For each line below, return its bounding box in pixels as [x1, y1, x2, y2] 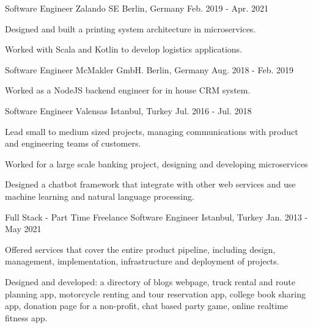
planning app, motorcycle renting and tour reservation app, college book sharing [5, 287, 306, 300]
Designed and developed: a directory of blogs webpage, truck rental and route [5, 275, 296, 288]
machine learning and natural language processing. [5, 189, 194, 202]
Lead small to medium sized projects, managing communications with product [5, 125, 298, 137]
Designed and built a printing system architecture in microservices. [5, 22, 256, 35]
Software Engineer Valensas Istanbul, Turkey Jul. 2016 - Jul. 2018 [5, 104, 252, 117]
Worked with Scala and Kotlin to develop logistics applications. [5, 43, 243, 56]
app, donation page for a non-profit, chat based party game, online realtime [5, 299, 289, 312]
